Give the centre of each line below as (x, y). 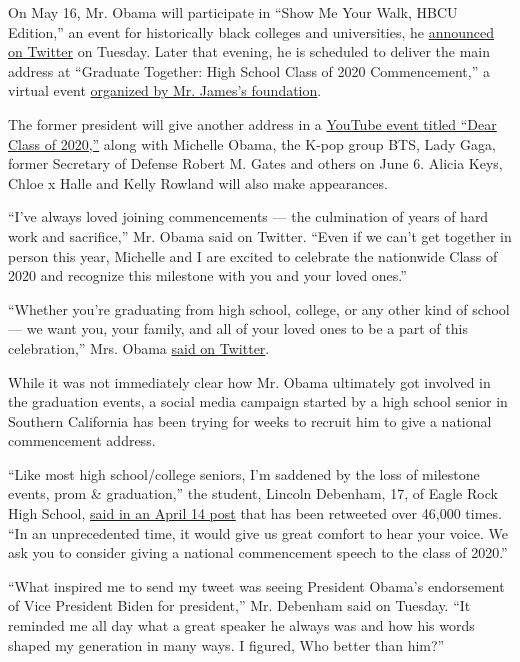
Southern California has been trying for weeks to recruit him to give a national (250, 420)
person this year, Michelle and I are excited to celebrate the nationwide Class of (253, 255)
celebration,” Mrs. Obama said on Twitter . (139, 347)
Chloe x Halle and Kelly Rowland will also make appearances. (198, 182)
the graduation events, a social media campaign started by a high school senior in (258, 401)
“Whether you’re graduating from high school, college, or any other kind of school (259, 308)
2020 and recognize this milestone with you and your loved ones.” (207, 275)
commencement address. (82, 440)
